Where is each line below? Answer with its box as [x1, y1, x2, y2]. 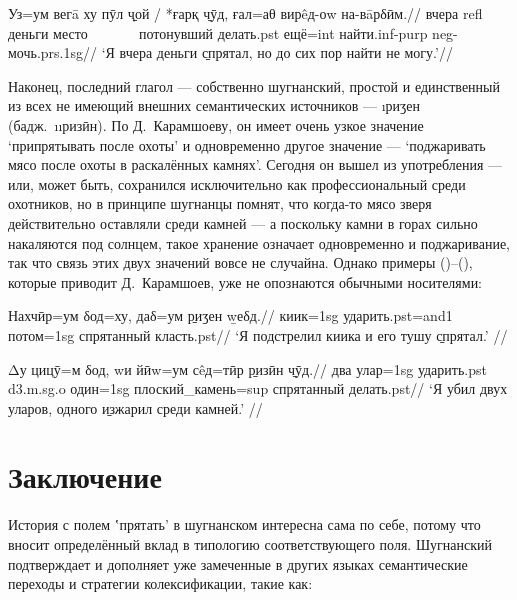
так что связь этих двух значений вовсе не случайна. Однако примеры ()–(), [8, 252, 473, 273]
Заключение [8, 456, 162, 497]
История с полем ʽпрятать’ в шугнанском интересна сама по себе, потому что [8, 514, 481, 535]
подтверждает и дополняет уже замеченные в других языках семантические [8, 553, 468, 574]
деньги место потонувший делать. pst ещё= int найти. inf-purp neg [8, 22, 454, 43]
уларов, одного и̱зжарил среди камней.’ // [8, 397, 263, 418]
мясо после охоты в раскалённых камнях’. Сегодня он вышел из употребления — [8, 154, 502, 175]
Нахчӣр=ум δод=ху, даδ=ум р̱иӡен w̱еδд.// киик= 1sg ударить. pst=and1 [8, 305, 453, 326]
